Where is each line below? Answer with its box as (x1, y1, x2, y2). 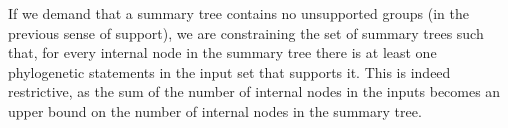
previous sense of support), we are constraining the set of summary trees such (8, 22, 484, 43)
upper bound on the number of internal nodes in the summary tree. (8, 100, 422, 121)
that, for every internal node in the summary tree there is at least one (8, 42, 437, 63)
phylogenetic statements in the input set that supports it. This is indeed (8, 61, 451, 82)
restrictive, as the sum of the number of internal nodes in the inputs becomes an (8, 81, 501, 102)
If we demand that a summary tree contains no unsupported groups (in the (8, 3, 469, 23)
